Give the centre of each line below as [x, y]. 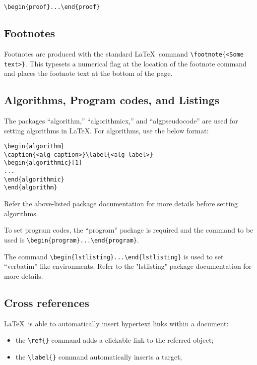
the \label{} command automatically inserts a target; [99, 356]
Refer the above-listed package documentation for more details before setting [121, 204]
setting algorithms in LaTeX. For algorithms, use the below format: [106, 130]
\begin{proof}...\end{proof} [52, 7]
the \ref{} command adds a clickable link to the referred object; [115, 340]
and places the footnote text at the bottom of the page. [88, 73]
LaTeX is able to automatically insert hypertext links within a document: [116, 323]
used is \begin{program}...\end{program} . [71, 239]
